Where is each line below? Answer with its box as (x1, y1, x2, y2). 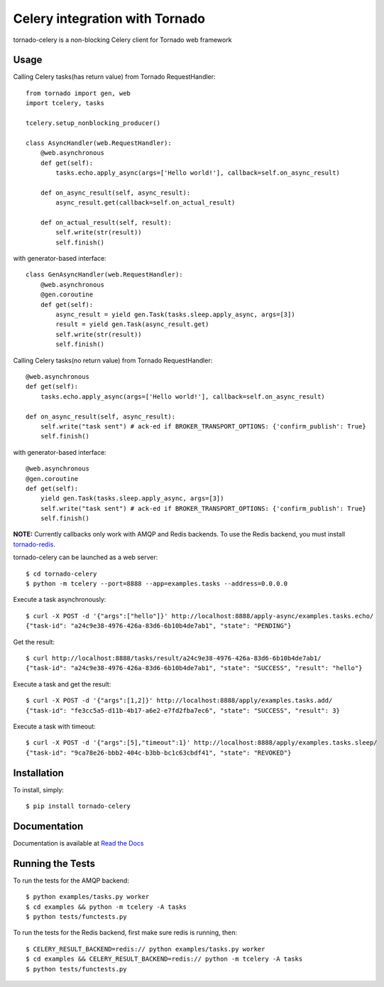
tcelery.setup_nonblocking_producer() (26, 119, 161, 127)
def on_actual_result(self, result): (40, 218, 172, 227)
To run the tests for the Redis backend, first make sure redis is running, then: (13, 928, 238, 937)
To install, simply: (13, 785, 64, 794)
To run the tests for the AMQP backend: (13, 876, 129, 885)
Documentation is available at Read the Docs (13, 838, 145, 847)
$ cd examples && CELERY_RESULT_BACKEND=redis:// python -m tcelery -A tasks (26, 955, 303, 963)
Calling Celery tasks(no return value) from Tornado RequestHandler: (13, 356, 213, 365)
